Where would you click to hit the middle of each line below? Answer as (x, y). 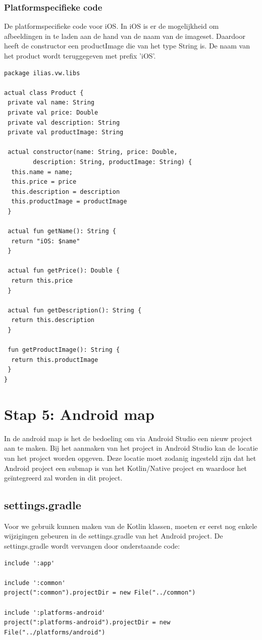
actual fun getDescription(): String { (75, 310)
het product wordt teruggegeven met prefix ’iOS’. (80, 56)
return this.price (42, 281)
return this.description (53, 320)
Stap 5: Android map (79, 414)
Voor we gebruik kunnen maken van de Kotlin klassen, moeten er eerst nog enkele (131, 526)
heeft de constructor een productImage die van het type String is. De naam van (127, 46)
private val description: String (64, 122)
